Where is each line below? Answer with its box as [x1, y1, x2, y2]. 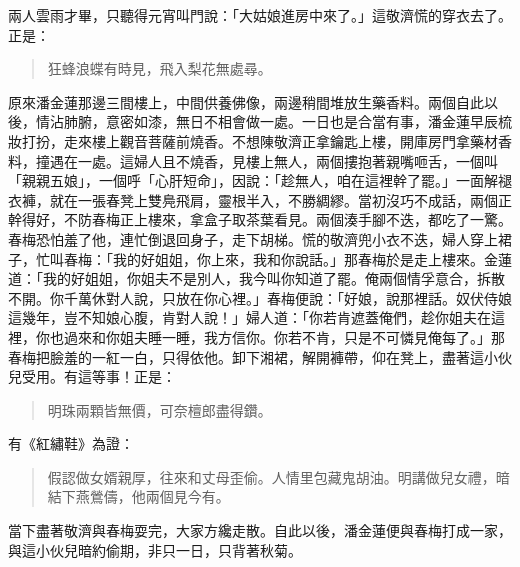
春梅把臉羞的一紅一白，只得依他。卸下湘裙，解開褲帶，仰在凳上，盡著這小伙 [8, 346, 512, 367]
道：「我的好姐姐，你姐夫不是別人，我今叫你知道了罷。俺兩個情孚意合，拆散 [8, 268, 505, 289]
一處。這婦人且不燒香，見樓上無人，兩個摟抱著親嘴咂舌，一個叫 [77, 150, 498, 171]
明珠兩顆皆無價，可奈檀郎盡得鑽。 [47, 399, 272, 420]
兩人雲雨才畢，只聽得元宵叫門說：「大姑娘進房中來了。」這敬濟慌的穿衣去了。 [8, 5, 512, 25]
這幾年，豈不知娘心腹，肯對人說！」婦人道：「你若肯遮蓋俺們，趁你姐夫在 [8, 307, 491, 328]
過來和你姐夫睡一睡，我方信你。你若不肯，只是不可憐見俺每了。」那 [63, 326, 505, 347]
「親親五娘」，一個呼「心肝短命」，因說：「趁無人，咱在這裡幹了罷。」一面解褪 [8, 170, 512, 191]
